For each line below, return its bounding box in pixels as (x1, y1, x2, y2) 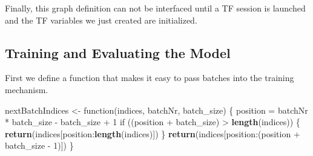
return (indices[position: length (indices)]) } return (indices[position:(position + (5, 127, 300, 140)
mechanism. (5, 83, 48, 96)
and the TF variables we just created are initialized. (5, 13, 197, 26)
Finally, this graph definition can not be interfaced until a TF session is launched (5, 2, 306, 14)
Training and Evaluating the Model (5, 43, 231, 62)
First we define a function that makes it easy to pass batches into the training (5, 71, 294, 84)
